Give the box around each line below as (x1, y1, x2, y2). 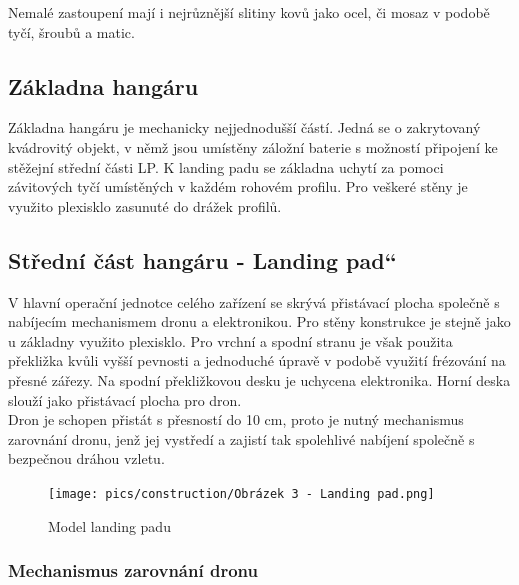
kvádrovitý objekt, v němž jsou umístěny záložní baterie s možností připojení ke (8, 136, 498, 157)
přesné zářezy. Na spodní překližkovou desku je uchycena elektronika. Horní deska (8, 369, 511, 390)
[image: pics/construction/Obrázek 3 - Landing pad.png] (48, 486, 435, 501)
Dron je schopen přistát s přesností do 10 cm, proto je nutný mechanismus (8, 409, 464, 430)
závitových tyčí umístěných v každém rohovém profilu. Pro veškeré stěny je (8, 176, 468, 197)
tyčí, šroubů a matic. (8, 21, 135, 42)
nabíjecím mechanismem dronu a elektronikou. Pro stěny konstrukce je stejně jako (8, 311, 511, 332)
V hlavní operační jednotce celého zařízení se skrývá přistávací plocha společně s (8, 291, 500, 312)
